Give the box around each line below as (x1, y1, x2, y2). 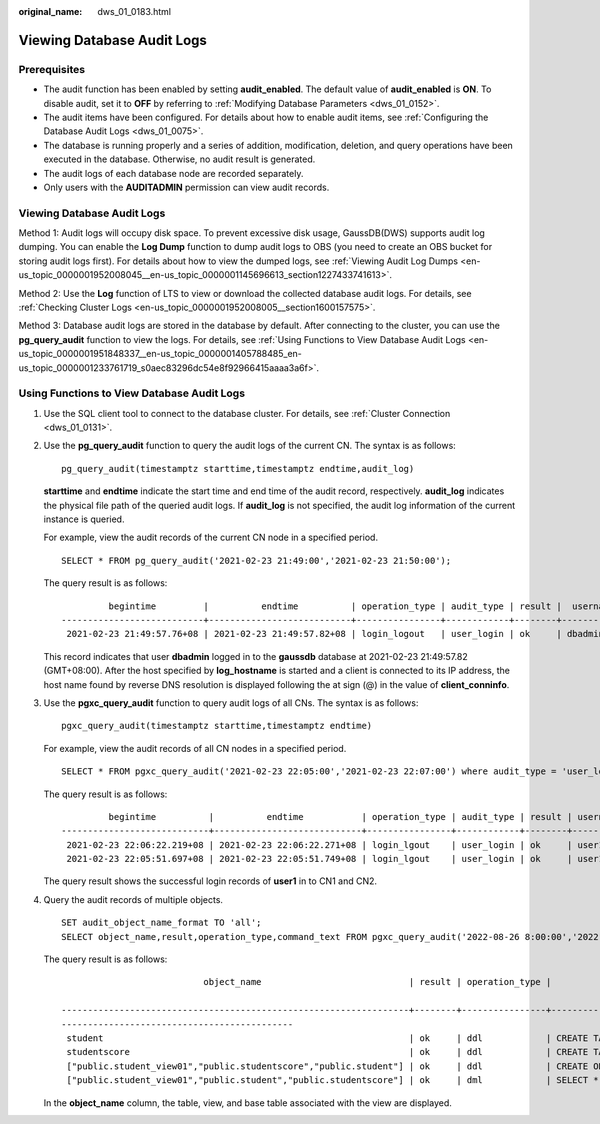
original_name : (18, 6, 83, 17)
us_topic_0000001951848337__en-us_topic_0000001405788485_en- (18, 348, 302, 360)
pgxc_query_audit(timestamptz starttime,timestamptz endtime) (61, 720, 373, 732)
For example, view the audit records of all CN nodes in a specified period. (43, 742, 347, 754)
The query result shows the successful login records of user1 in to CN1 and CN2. (43, 875, 378, 887)
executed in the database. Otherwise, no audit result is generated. (43, 153, 316, 165)
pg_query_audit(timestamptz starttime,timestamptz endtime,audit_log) (61, 463, 415, 474)
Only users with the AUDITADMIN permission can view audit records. (43, 181, 330, 193)
